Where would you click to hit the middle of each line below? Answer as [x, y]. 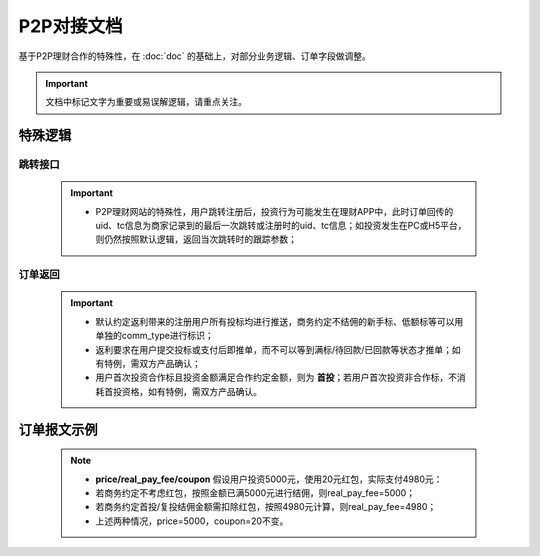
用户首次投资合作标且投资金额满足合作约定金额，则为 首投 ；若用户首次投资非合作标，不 [276, 377]
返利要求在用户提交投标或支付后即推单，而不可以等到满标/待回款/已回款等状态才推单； [274, 349]
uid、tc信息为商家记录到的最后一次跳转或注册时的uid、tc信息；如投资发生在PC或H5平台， [281, 226]
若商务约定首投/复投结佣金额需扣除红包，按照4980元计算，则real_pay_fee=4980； [266, 507]
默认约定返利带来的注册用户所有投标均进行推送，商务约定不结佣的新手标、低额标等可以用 [279, 321]
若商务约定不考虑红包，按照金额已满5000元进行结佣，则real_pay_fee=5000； [255, 492]
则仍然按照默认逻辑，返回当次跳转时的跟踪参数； [196, 239]
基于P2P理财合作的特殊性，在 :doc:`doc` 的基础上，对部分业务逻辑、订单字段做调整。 [195, 56]
